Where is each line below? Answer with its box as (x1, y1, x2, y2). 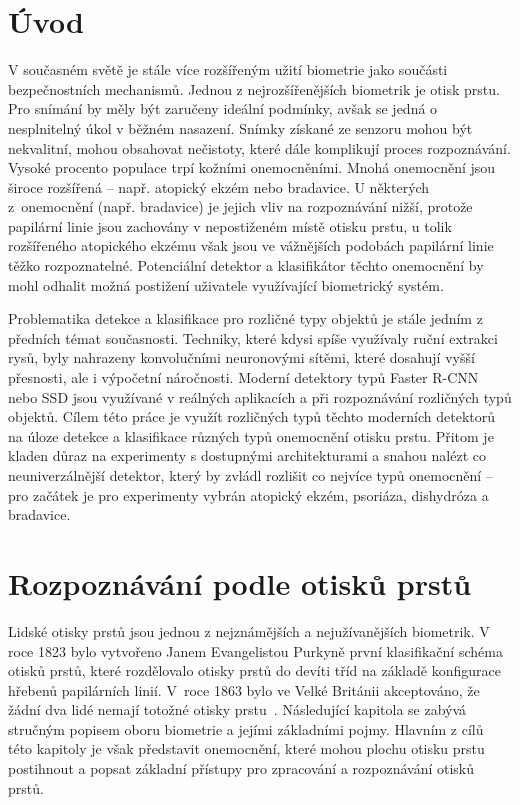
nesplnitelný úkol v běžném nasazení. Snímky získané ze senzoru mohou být (8, 117, 473, 138)
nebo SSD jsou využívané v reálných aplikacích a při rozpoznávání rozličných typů (8, 386, 512, 407)
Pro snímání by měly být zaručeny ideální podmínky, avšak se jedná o (8, 98, 438, 119)
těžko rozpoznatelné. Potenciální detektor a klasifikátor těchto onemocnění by (8, 255, 484, 276)
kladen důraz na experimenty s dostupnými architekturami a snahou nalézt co (8, 445, 486, 466)
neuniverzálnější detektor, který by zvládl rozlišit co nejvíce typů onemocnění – (8, 465, 493, 485)
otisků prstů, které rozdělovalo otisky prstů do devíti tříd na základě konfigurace (8, 660, 501, 681)
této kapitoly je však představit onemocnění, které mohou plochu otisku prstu (8, 738, 485, 759)
